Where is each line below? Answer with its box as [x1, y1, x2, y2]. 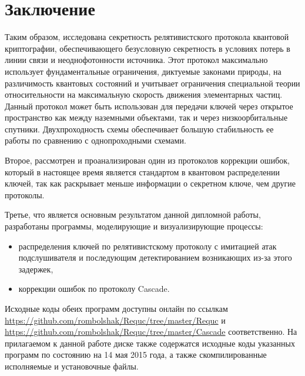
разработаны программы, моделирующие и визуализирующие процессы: [5, 220, 263, 232]
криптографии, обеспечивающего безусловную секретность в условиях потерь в [5, 42, 290, 54]
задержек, [18, 262, 53, 275]
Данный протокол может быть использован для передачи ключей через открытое [5, 99, 293, 112]
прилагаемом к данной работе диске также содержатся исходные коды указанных [5, 337, 295, 349]
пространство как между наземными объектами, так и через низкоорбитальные [5, 111, 288, 124]
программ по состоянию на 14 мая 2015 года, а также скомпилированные [5, 348, 267, 361]
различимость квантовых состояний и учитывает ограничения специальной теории [5, 76, 300, 89]
